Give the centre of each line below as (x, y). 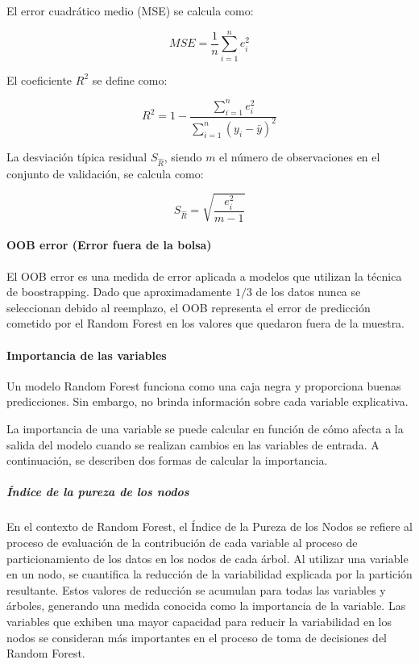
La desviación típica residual (77, 156)
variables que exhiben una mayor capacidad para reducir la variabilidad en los (199, 621)
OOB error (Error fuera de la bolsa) (109, 245)
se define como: (130, 79)
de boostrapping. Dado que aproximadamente (119, 292)
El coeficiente (39, 79)
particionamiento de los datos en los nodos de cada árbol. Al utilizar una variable (207, 558)
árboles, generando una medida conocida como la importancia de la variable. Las (206, 606)
